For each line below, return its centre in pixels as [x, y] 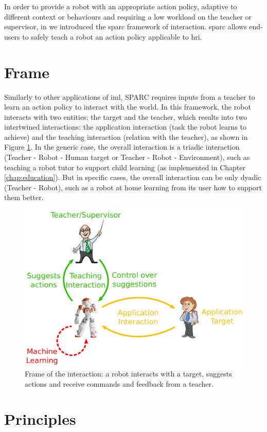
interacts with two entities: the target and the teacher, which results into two [126, 116]
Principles [40, 419]
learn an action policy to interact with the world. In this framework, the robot [128, 107]
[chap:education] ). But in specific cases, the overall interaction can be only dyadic [133, 177]
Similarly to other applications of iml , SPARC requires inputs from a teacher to [130, 96]
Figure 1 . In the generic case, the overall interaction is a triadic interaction [122, 147]
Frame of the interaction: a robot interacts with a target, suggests [128, 373]
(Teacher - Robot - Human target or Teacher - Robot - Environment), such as [127, 157]
